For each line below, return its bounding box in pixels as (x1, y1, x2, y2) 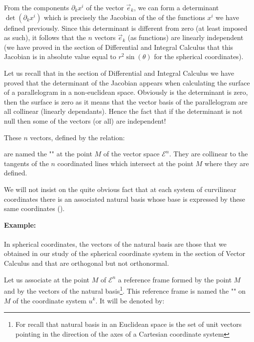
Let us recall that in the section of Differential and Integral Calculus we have (4, 67, 234, 78)
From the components (4, 2, 69, 12)
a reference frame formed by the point (118, 274, 232, 284)
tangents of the (4, 158, 49, 168)
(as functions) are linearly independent (127, 32, 244, 43)
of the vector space (103, 149, 160, 159)
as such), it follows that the (4, 32, 86, 43)
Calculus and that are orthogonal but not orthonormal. (4, 258, 169, 268)
